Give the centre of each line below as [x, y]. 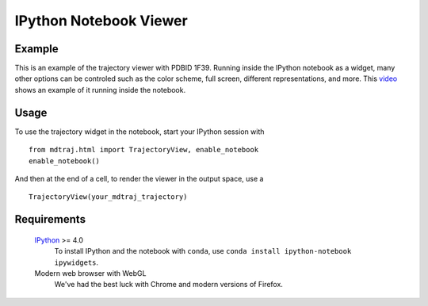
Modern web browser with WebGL [90, 273]
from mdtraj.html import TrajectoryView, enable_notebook [144, 150]
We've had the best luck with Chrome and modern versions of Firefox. [168, 285]
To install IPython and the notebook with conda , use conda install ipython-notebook [203, 251]
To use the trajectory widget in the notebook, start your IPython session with [139, 132]
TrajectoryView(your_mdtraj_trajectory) [108, 197]
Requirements [50, 219]
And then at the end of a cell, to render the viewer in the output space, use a [139, 178]
